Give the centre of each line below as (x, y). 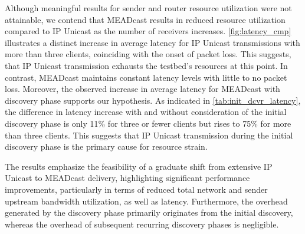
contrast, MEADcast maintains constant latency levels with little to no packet (146, 77)
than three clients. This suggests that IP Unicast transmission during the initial (149, 135)
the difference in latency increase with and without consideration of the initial (146, 112)
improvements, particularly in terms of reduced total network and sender (136, 189)
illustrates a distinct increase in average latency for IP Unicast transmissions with (152, 42)
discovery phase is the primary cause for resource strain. (106, 146)
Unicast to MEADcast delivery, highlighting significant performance (127, 178)
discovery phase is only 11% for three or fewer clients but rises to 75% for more (148, 123)
